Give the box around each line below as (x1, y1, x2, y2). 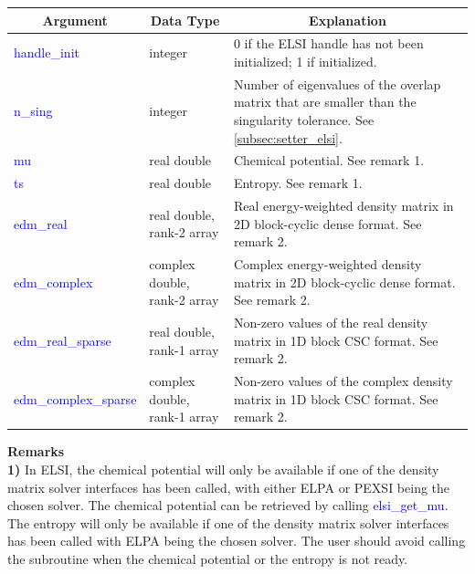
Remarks (7, 442, 65, 461)
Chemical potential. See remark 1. (233, 151, 425, 170)
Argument (42, 10, 108, 29)
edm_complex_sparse (14, 389, 137, 408)
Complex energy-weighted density (233, 255, 422, 274)
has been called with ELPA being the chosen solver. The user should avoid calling (7, 531, 466, 550)
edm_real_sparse (14, 330, 111, 350)
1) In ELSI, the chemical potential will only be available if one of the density (7, 460, 439, 479)
